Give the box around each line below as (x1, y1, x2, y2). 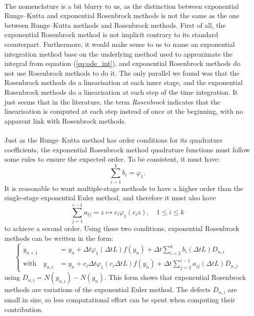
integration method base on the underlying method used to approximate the (4, 48, 233, 59)
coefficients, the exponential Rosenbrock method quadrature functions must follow (4, 144, 250, 154)
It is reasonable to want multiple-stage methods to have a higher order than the (4, 183, 243, 193)
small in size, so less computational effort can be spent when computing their (4, 294, 235, 304)
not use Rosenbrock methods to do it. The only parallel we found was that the (4, 67, 239, 78)
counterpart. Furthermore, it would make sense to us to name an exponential (4, 39, 235, 49)
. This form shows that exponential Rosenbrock (104, 272, 246, 282)
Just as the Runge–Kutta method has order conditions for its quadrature (4, 134, 223, 145)
